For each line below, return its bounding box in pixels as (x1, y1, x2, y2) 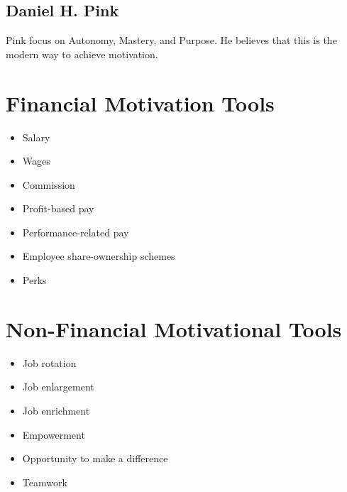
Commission (22, 177, 75, 192)
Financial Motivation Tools (6, 88, 275, 117)
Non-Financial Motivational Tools (6, 314, 342, 343)
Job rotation (22, 355, 77, 370)
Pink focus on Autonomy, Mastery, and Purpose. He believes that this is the (6, 33, 337, 48)
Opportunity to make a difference (22, 451, 168, 466)
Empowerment (22, 427, 85, 442)
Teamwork (22, 474, 67, 489)
